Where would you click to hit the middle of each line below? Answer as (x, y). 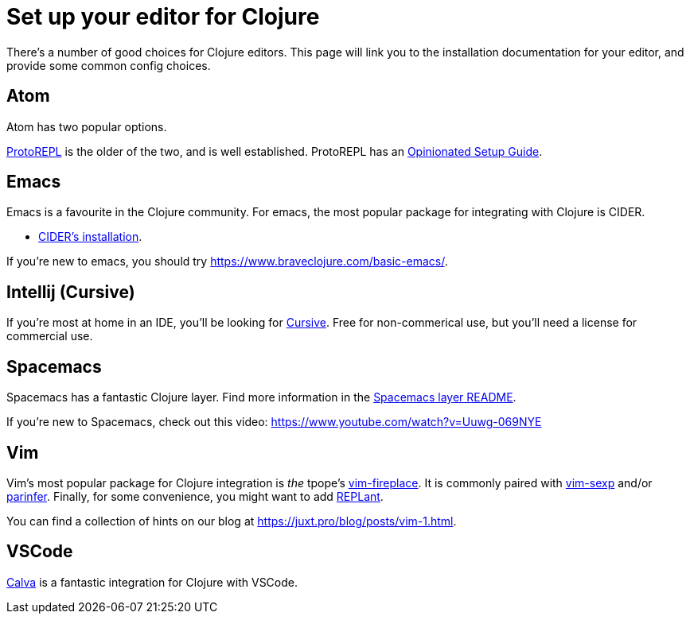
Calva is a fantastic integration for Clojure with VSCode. (152, 582)
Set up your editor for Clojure (163, 17)
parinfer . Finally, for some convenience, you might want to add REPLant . (195, 496)
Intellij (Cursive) (71, 292)
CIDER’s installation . (90, 237)
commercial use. (50, 336)
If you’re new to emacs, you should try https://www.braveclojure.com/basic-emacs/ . (227, 262)
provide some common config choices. (109, 65)
